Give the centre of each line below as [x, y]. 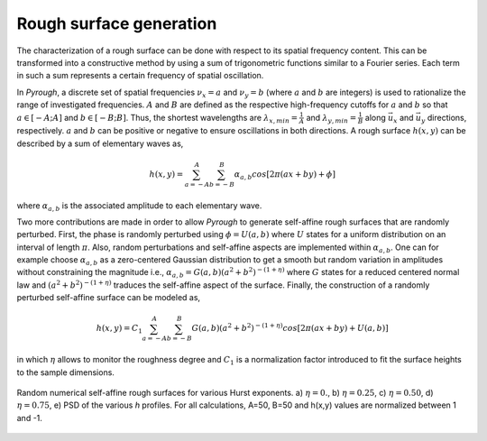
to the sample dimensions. [65, 372]
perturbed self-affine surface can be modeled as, [109, 298]
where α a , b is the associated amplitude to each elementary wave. [139, 206]
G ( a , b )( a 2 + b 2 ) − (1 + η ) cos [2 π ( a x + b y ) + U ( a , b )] [290, 327]
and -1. [29, 418]
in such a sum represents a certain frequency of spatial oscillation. [140, 76]
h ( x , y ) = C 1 [119, 329]
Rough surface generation [117, 23]
